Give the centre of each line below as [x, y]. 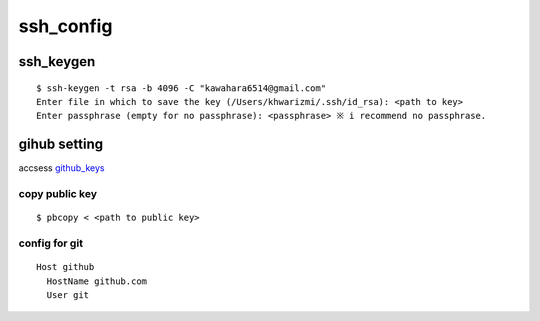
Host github [65, 267]
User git [68, 294]
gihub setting [61, 144]
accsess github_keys [61, 168]
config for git [51, 243]
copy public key [57, 194]
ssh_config [65, 26]
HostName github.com [97, 281]
